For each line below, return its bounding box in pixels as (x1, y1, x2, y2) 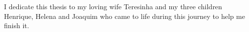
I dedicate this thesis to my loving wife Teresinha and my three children (4, 1, 222, 12)
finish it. (4, 20, 29, 31)
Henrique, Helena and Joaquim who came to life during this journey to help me (4, 11, 245, 21)
